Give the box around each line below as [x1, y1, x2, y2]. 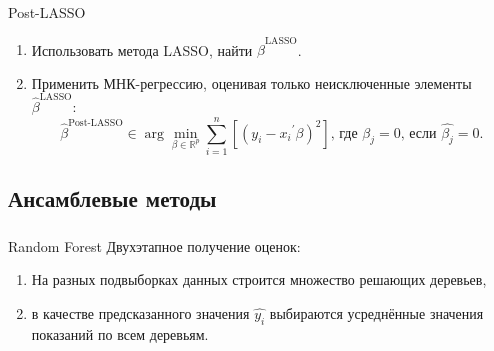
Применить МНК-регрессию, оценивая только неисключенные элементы [31, 72, 472, 93]
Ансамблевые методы [8, 183, 217, 214]
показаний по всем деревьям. [31, 323, 209, 344]
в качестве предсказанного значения [31, 302, 250, 323]
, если [400, 126, 437, 141]
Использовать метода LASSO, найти [31, 39, 253, 60]
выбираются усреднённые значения [269, 302, 484, 323]
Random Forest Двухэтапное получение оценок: [8, 235, 301, 256]
